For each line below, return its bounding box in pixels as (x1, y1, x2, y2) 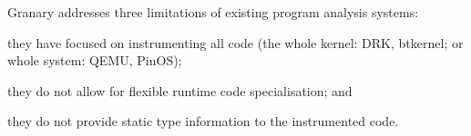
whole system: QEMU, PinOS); (7, 51, 182, 70)
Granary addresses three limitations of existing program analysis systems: (7, 3, 419, 21)
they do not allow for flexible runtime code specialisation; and (7, 81, 353, 100)
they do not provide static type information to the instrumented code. (7, 112, 399, 131)
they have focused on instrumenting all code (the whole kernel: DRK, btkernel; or (7, 33, 464, 52)
